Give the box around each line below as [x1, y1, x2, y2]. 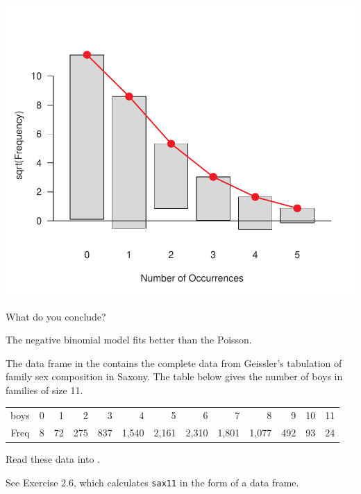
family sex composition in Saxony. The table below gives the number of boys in [6, 369, 343, 384]
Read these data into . [6, 452, 100, 466]
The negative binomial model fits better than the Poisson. [6, 332, 252, 347]
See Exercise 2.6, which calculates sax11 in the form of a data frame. [6, 475, 299, 489]
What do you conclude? [6, 309, 106, 323]
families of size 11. [6, 382, 83, 397]
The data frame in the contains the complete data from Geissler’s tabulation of [6, 355, 342, 370]
